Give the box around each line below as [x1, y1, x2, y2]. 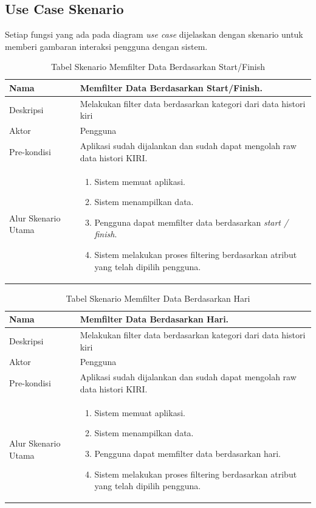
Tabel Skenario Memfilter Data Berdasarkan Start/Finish [50, 60, 266, 73]
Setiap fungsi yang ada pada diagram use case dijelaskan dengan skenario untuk [5, 28, 303, 41]
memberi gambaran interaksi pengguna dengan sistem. [5, 40, 208, 52]
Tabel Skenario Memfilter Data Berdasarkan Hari [66, 291, 250, 304]
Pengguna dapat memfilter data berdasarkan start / [94, 215, 289, 228]
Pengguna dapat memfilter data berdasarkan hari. [94, 447, 281, 459]
